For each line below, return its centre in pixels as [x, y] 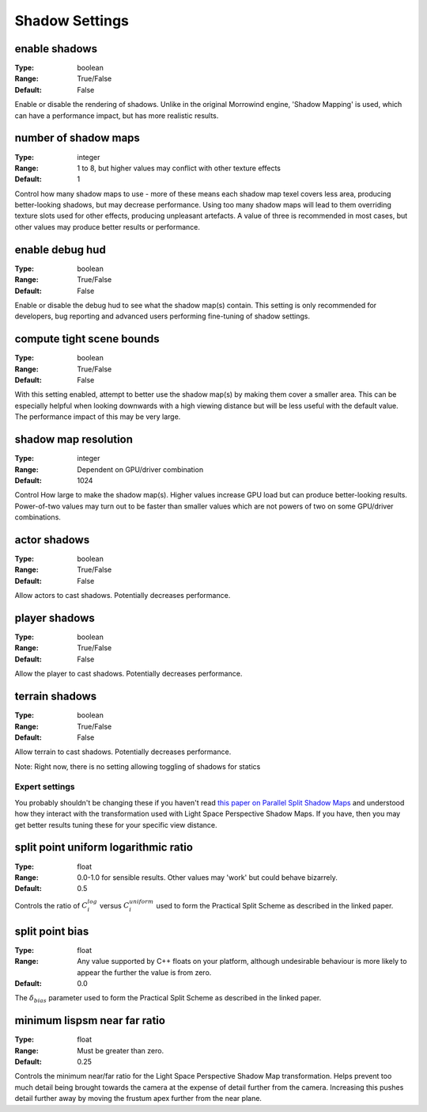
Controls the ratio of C [51, 905]
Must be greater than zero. [121, 1050]
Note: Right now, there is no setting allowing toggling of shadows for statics [138, 766]
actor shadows [52, 540]
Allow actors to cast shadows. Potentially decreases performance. [123, 596]
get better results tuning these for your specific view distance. [116, 824]
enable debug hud [60, 249]
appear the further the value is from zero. [144, 972]
